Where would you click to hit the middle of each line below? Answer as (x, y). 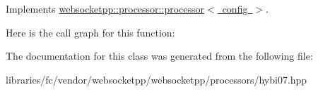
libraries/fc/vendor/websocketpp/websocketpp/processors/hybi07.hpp (157, 79)
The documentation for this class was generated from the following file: (159, 56)
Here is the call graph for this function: (90, 32)
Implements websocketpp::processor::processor (105, 8)
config (235, 8)
